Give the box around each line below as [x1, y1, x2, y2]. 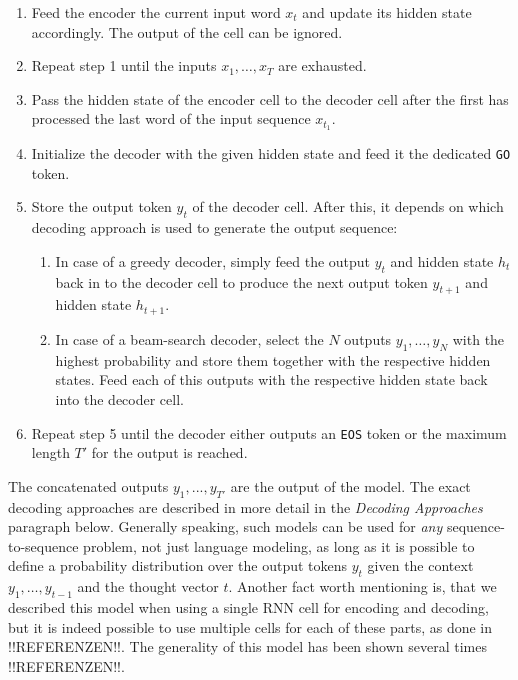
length [31, 442, 70, 463]
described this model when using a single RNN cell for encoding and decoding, [8, 596, 489, 617]
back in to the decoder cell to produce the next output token [55, 271, 428, 292]
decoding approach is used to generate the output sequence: [31, 217, 398, 238]
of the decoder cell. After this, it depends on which [192, 196, 504, 217]
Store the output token [31, 196, 172, 217]
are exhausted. [278, 55, 367, 76]
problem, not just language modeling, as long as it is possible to [83, 535, 475, 556]
